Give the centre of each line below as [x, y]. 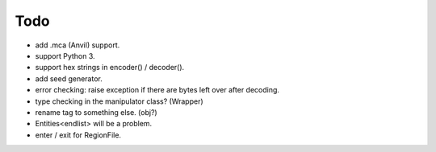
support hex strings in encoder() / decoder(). [110, 68]
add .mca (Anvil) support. [78, 45]
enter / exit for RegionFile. [78, 135]
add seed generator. [69, 78]
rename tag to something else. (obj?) [96, 112]
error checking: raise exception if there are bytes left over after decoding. [157, 90]
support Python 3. [65, 55]
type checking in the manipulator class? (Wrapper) [119, 101]
